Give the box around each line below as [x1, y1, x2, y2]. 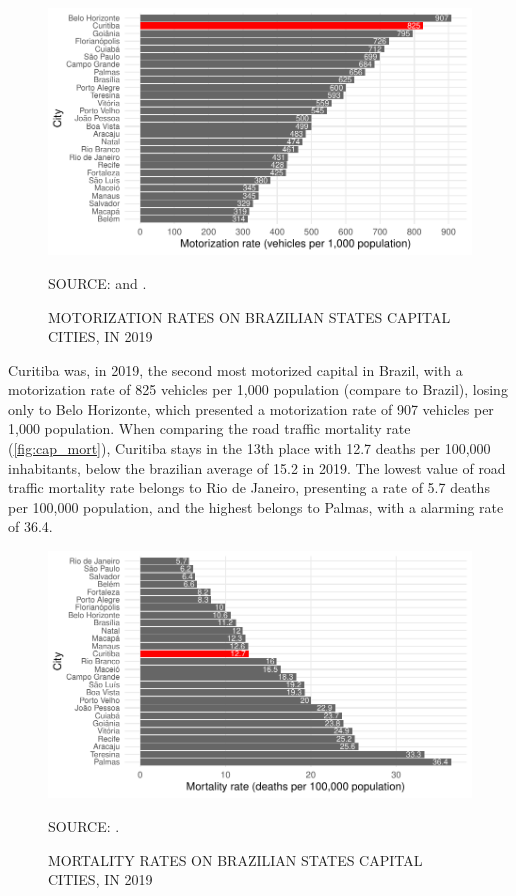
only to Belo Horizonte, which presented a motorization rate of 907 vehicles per [8, 398, 494, 419]
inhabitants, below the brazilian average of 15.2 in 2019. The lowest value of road [8, 457, 506, 478]
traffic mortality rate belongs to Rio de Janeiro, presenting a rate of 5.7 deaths [8, 477, 490, 498]
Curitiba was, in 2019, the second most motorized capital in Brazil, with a [8, 359, 463, 380]
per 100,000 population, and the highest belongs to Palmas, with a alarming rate [8, 496, 504, 517]
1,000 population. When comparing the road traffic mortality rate [8, 418, 411, 439]
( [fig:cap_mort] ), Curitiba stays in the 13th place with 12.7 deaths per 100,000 [8, 438, 491, 459]
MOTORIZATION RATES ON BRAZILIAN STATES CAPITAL [48, 306, 451, 327]
